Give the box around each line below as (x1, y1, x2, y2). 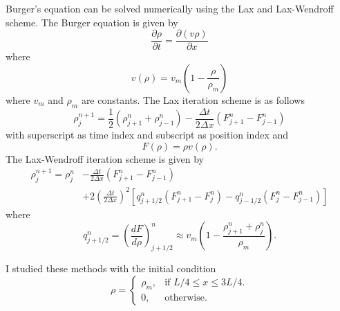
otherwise (164, 293, 205, 303)
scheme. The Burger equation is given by (6, 15, 178, 29)
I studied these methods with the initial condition (6, 261, 216, 276)
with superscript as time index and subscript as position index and (6, 127, 289, 142)
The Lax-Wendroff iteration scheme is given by (6, 151, 205, 166)
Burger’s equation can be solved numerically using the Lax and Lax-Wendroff (6, 1, 334, 15)
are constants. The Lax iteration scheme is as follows (81, 92, 305, 107)
